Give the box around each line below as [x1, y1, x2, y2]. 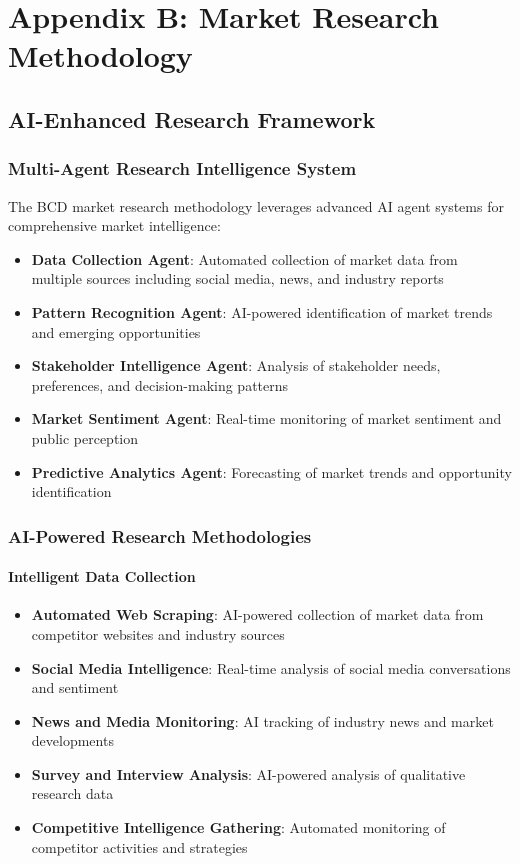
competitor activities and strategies [31, 836, 248, 857]
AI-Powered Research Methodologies [8, 523, 312, 548]
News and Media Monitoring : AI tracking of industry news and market [31, 710, 494, 731]
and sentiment [31, 677, 119, 698]
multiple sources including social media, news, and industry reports [31, 268, 444, 289]
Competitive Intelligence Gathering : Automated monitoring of [31, 817, 446, 838]
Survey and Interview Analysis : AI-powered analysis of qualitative [31, 763, 466, 784]
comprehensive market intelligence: [8, 215, 221, 236]
